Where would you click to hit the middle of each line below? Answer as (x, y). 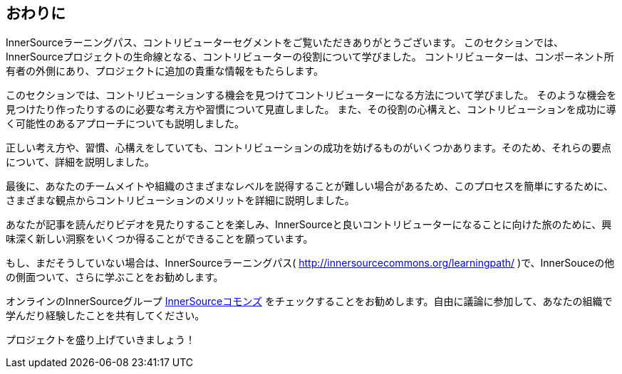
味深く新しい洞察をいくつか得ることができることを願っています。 (160, 239)
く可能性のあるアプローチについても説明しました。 (125, 124)
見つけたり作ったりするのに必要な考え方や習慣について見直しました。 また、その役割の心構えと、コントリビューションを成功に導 (311, 109)
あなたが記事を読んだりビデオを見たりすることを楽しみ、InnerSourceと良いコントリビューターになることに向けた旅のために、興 (309, 225)
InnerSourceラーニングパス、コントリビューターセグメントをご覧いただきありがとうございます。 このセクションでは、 (285, 43)
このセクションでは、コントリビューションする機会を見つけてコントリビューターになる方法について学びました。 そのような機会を (311, 95)
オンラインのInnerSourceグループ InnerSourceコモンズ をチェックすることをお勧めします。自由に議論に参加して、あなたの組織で (309, 301)
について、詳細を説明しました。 (80, 162)
